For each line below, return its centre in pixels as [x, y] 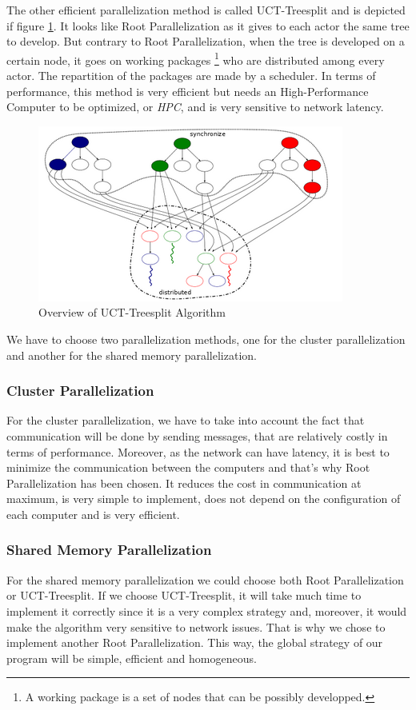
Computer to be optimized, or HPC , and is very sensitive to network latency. [195, 107]
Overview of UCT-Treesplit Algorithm [132, 312]
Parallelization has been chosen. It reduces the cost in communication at [184, 483]
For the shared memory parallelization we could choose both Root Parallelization [205, 579]
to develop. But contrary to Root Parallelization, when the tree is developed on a [206, 41]
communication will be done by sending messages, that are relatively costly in [197, 436]
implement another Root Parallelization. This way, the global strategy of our [195, 642]
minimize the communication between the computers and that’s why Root [188, 467]
